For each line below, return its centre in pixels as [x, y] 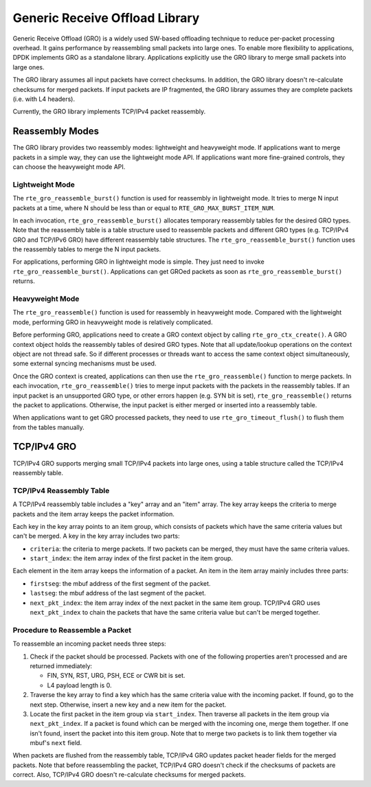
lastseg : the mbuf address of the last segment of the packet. [118, 593]
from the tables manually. [49, 427]
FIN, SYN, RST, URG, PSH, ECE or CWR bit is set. [116, 676]
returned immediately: [61, 665]
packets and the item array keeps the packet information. [94, 514]
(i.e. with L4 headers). [44, 99]
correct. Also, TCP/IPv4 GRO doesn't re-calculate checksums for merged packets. [129, 775]
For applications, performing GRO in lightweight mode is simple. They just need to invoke [138, 262]
